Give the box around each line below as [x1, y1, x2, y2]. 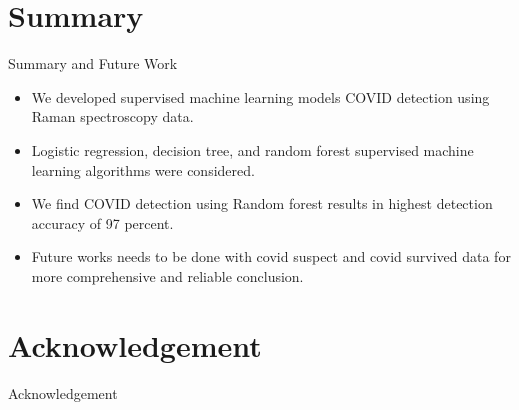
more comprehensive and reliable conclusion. [31, 265, 304, 286]
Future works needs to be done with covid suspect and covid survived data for [31, 246, 511, 267]
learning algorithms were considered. [31, 159, 255, 180]
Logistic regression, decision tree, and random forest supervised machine [31, 139, 474, 160]
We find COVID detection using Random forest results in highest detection [31, 193, 493, 214]
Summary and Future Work [8, 53, 178, 74]
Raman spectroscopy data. [31, 106, 194, 127]
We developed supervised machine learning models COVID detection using [31, 86, 490, 107]
